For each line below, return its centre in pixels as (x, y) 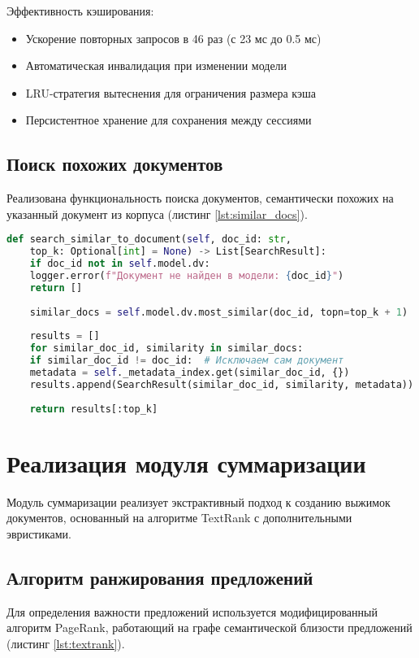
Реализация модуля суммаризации (186, 462)
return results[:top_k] (94, 409)
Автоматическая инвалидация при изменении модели (156, 65)
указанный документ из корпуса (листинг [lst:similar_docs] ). (157, 214)
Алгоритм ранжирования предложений (160, 577)
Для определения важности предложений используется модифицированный (192, 611)
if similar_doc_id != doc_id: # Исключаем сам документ (187, 361)
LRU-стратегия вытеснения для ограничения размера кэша (171, 92)
